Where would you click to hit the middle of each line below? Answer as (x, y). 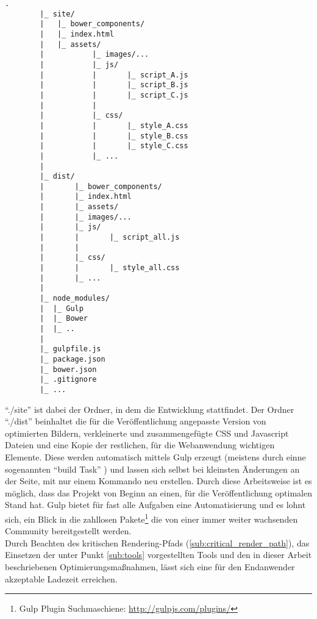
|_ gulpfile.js (70, 349)
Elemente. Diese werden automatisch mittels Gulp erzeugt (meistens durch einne (155, 456)
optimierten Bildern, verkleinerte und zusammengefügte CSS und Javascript (147, 433)
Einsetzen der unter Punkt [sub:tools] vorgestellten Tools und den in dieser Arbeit (158, 555)
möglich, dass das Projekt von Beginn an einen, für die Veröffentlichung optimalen (158, 492)
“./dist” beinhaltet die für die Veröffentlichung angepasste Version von (136, 421)
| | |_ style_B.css (114, 136)
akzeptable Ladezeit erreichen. (61, 578)
